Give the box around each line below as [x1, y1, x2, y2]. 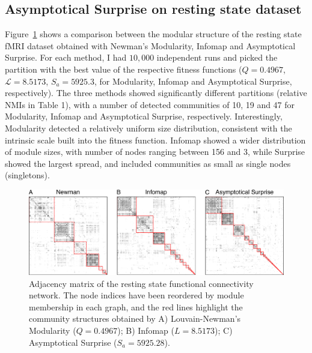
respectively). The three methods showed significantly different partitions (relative [5, 86, 307, 99]
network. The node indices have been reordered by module [29, 289, 244, 301]
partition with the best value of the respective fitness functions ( [5, 62, 242, 75]
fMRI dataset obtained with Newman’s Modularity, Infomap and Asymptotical [5, 39, 296, 52]
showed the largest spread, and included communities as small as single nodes [5, 157, 291, 169]
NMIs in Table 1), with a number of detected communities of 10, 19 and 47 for [5, 98, 295, 110]
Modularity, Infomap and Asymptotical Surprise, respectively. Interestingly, [5, 110, 283, 122]
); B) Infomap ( [117, 324, 174, 336]
